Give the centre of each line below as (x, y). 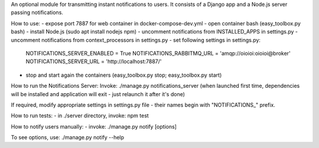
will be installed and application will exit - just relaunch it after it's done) (98, 94)
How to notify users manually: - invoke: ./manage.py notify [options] (94, 126)
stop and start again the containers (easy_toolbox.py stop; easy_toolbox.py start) (124, 75)
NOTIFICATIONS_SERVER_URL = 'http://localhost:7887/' (94, 61)
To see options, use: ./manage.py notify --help (67, 137)
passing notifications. (37, 12)
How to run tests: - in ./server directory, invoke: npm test (80, 116)
